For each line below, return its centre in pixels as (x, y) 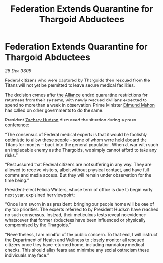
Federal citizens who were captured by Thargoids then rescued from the (78, 80)
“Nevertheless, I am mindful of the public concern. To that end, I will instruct (81, 234)
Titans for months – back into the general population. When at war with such (81, 144)
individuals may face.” (27, 255)
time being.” (17, 180)
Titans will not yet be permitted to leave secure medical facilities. (70, 85)
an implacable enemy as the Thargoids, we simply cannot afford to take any (81, 150)
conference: (17, 125)
